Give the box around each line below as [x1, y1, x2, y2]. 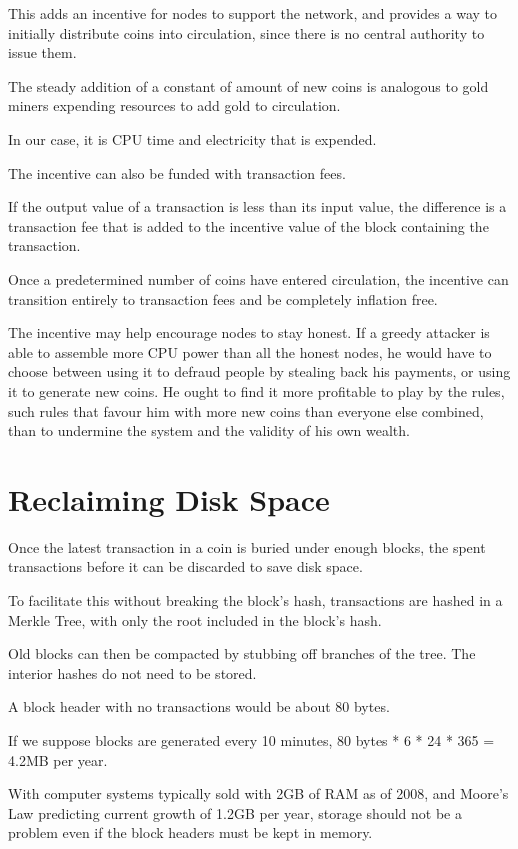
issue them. [8, 42, 77, 63]
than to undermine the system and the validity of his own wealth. [8, 420, 410, 441]
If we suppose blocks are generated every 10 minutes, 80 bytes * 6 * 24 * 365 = [8, 729, 495, 750]
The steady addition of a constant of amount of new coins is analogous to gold [8, 75, 489, 96]
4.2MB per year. [8, 749, 108, 770]
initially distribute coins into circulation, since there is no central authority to [8, 22, 485, 43]
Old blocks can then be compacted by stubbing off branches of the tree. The [8, 643, 476, 664]
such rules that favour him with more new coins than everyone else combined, [8, 400, 484, 421]
